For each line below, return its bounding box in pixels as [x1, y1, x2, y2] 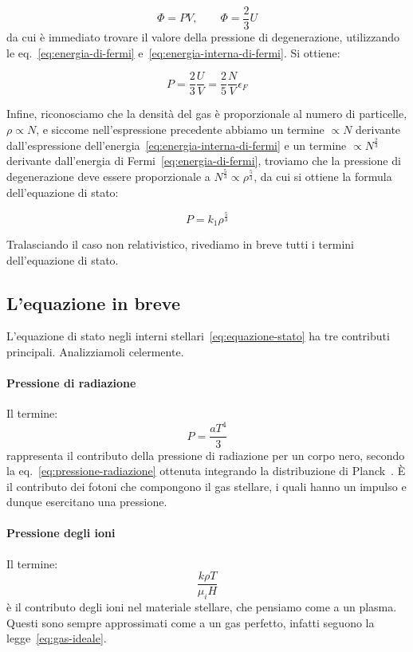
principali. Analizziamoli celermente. [6, 343, 184, 359]
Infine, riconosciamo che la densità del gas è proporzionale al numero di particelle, [6, 105, 407, 122]
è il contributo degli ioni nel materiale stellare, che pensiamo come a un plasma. [6, 599, 397, 615]
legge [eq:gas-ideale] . [6, 630, 107, 646]
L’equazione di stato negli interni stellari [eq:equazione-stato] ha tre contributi [6, 328, 390, 344]
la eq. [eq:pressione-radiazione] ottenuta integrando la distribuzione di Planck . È [6, 462, 406, 479]
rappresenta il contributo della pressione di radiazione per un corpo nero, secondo [6, 446, 405, 463]
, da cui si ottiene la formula [254, 168, 392, 185]
